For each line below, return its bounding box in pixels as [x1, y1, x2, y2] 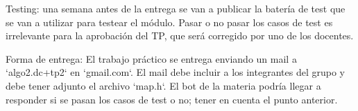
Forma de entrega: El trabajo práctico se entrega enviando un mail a [6, 51, 297, 65]
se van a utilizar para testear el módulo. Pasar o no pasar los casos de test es [6, 14, 333, 29]
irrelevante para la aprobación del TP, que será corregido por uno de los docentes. [6, 28, 354, 43]
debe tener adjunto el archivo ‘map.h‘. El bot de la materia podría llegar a [6, 78, 321, 92]
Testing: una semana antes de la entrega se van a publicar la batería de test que [6, 1, 346, 15]
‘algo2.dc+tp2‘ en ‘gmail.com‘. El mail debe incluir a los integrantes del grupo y [6, 65, 345, 79]
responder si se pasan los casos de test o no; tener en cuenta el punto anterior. [6, 92, 338, 106]
